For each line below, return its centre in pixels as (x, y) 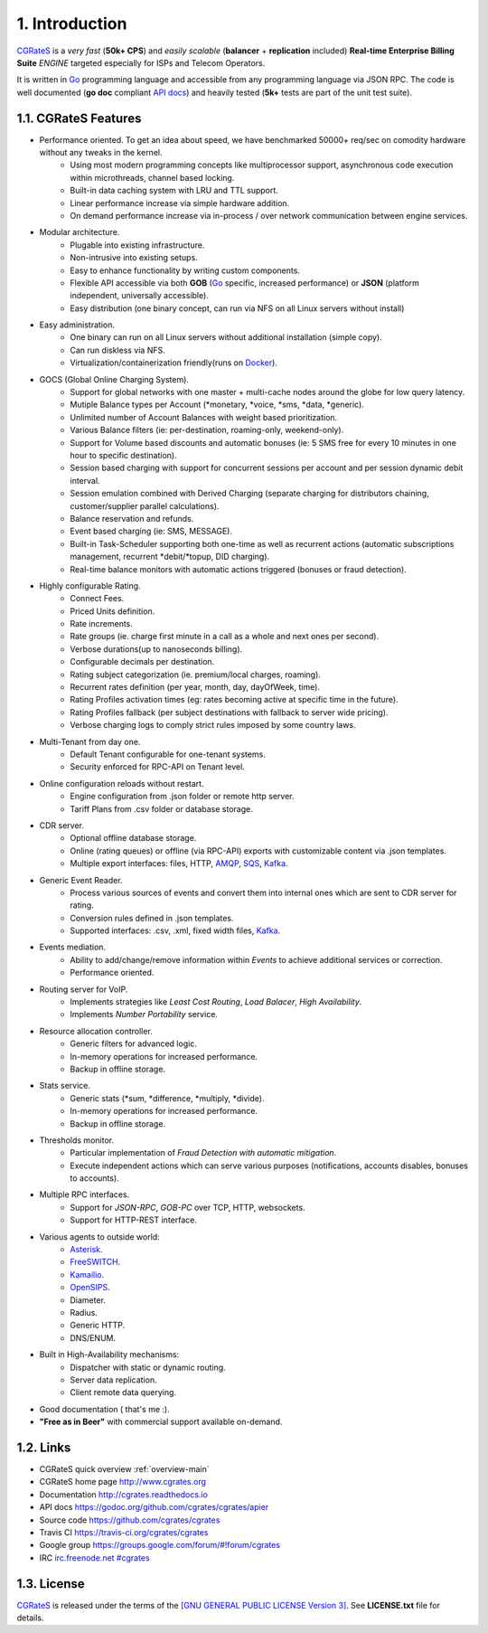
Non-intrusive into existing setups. (134, 258)
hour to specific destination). (123, 455)
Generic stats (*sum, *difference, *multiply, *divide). (167, 1098)
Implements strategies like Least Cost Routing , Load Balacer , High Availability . (216, 1002)
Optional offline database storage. (133, 838)
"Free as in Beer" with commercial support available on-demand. (161, 1422)
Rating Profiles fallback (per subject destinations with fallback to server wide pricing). (229, 712)
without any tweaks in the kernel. (101, 153)
